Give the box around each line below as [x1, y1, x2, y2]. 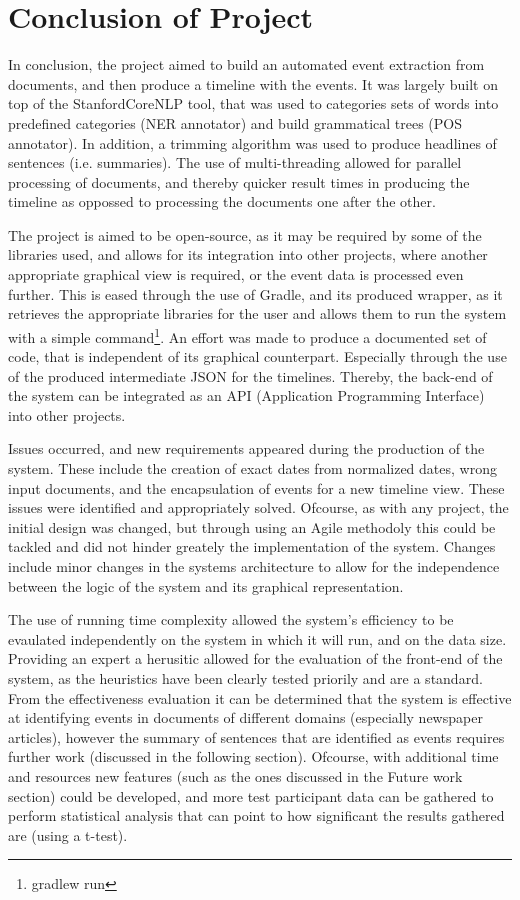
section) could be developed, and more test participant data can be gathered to [8, 785, 494, 806]
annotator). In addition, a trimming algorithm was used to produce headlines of [8, 132, 497, 153]
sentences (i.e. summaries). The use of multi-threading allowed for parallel [8, 152, 462, 173]
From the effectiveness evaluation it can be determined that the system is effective [8, 687, 512, 708]
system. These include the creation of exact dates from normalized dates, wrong [8, 458, 497, 479]
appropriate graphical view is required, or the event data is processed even [8, 264, 464, 285]
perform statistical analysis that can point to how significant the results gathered [8, 805, 505, 826]
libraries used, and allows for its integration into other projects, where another [8, 244, 488, 265]
